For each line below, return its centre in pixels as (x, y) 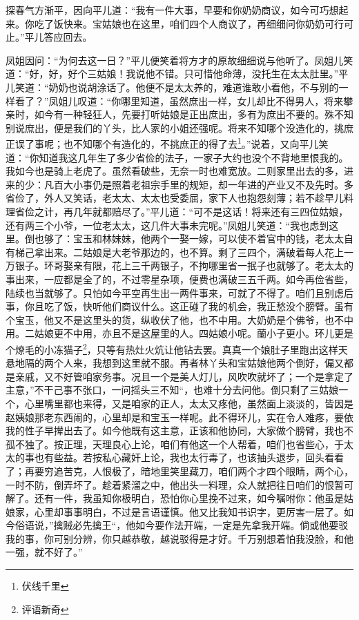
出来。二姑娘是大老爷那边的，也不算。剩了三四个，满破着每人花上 (194, 252)
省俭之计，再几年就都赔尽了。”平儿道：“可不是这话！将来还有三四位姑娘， (182, 211)
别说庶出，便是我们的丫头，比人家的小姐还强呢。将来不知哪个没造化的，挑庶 (179, 127)
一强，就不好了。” (44, 552)
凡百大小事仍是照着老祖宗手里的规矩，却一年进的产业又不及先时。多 (198, 184)
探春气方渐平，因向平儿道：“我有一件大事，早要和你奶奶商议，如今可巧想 (172, 10)
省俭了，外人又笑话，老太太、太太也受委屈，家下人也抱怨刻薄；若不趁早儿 (175, 198)
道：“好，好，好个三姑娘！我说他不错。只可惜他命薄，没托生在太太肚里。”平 (177, 74)
